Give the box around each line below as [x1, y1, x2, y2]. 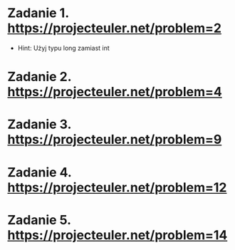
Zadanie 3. [7, 116, 72, 132]
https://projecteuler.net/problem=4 [7, 84, 222, 100]
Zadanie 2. [7, 69, 72, 85]
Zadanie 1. [7, 5, 69, 21]
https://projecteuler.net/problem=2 [7, 20, 222, 36]
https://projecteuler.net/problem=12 [7, 179, 227, 195]
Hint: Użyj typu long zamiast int [17, 43, 110, 52]
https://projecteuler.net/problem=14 [7, 226, 228, 243]
